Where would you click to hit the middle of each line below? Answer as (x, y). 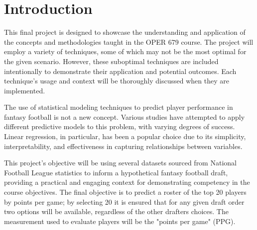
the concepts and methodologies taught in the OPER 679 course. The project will (129, 41)
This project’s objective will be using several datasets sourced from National (120, 163)
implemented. (25, 90)
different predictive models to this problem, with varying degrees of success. (120, 126)
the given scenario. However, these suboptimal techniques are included (111, 61)
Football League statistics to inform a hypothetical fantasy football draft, (116, 172)
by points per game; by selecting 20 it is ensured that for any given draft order (124, 201)
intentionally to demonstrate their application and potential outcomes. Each (120, 71)
